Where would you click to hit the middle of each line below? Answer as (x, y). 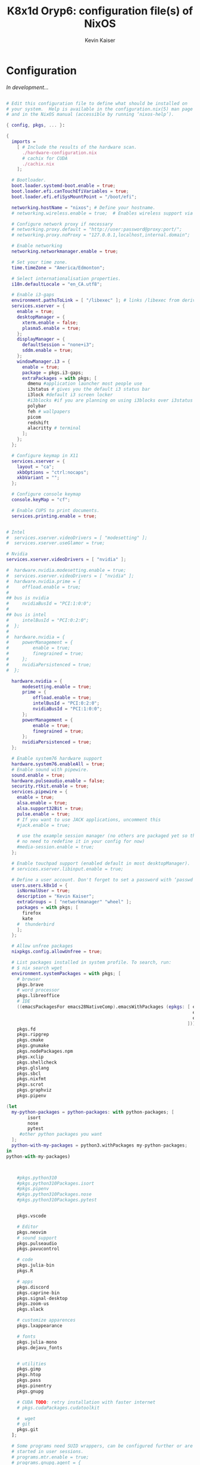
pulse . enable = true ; (43, 814)
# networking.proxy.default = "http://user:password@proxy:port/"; (97, 229)
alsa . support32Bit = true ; (50, 808)
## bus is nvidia (28, 598)
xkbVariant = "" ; (38, 478)
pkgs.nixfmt (32, 1079)
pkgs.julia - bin (36, 1265)
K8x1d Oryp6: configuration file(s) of (100, 11)
